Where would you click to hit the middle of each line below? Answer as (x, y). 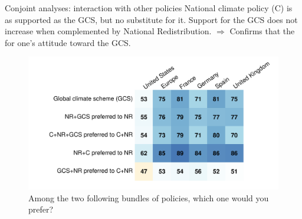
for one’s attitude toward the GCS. (68, 42)
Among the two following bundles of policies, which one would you (149, 197)
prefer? (41, 209)
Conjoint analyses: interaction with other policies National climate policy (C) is (149, 8)
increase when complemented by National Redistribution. (108, 31)
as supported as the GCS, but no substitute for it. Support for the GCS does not (151, 19)
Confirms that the (262, 31)
